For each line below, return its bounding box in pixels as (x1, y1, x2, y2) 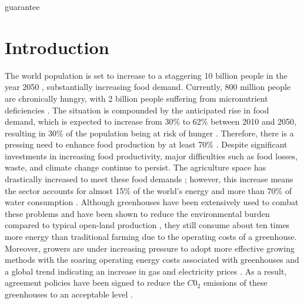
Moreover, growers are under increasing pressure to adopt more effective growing (5, 242, 295, 254)
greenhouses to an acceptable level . (5, 288, 133, 300)
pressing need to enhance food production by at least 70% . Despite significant (5, 138, 288, 151)
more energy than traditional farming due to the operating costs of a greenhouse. (5, 230, 297, 243)
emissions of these (203, 276, 268, 289)
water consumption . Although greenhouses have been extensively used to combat (5, 196, 299, 208)
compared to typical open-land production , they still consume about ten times (5, 219, 290, 231)
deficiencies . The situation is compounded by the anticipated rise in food (5, 103, 269, 116)
